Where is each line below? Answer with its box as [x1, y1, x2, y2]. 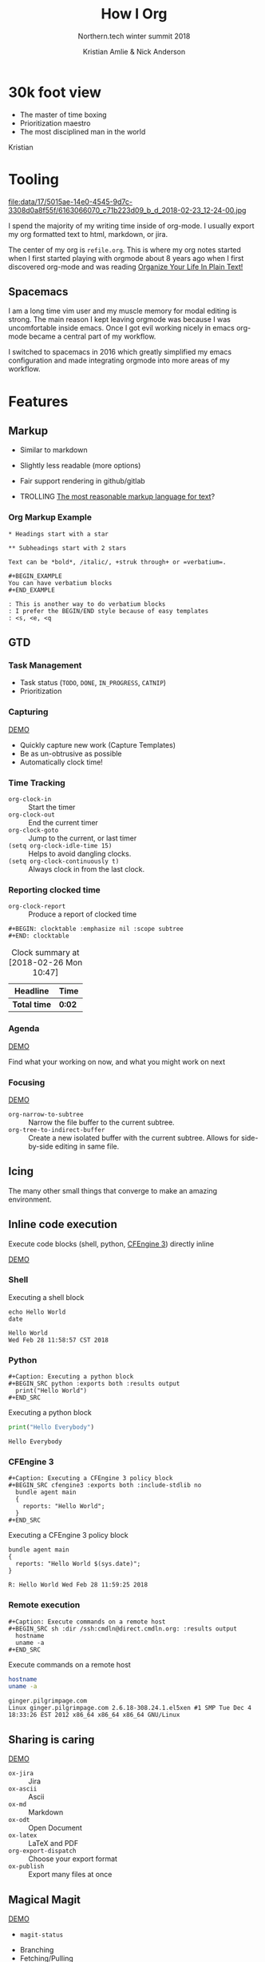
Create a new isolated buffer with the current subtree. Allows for [28, 1133, 239, 1142]
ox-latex [8, 1832, 38, 1840]
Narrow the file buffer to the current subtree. [28, 1117, 175, 1127]
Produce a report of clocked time [28, 909, 137, 919]
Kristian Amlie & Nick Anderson [82, 46, 186, 56]
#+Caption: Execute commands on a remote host [8, 1618, 166, 1626]
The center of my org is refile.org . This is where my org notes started [8, 245, 242, 255]
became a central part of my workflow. [29, 331, 156, 341]
